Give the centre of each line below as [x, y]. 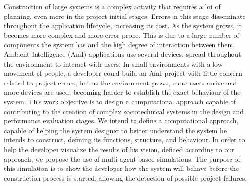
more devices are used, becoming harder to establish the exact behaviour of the [122, 92]
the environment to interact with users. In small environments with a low [113, 63]
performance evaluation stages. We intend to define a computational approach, [121, 121]
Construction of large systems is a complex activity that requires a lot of [112, 6]
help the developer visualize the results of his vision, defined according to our [119, 149]
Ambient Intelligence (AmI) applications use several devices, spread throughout [123, 54]
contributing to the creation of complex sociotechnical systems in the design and [124, 111]
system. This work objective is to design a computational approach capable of [120, 101]
